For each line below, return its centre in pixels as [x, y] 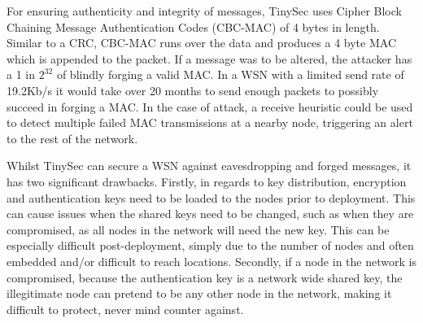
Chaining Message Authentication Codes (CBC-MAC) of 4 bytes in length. [193, 26]
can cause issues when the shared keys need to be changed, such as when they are [210, 214]
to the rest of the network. [72, 138]
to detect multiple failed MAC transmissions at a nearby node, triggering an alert [210, 122]
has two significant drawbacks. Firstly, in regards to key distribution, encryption [207, 181]
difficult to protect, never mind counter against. [125, 309]
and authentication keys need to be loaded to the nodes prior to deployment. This [211, 197]
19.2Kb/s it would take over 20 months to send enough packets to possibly [193, 90]
